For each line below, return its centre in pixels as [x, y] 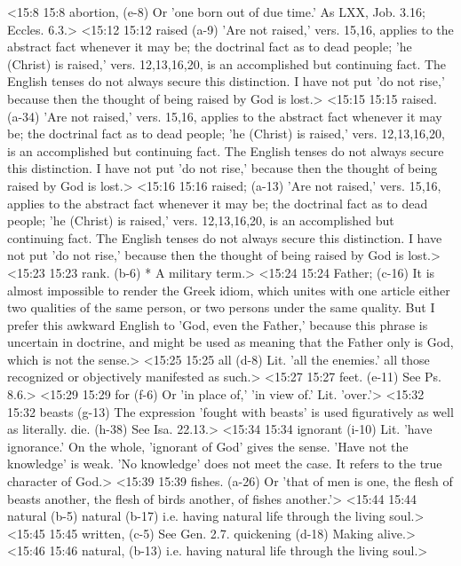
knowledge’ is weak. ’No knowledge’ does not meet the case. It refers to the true [225, 464]
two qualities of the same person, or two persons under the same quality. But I [221, 307]
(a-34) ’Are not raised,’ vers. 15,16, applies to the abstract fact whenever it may [225, 116]
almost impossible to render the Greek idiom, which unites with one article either [229, 290]
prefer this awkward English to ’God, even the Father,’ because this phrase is [218, 324]
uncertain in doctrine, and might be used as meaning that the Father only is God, [230, 342]
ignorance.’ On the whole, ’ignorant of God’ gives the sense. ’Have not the [208, 446]
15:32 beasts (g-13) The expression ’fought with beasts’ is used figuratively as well [230, 411]
